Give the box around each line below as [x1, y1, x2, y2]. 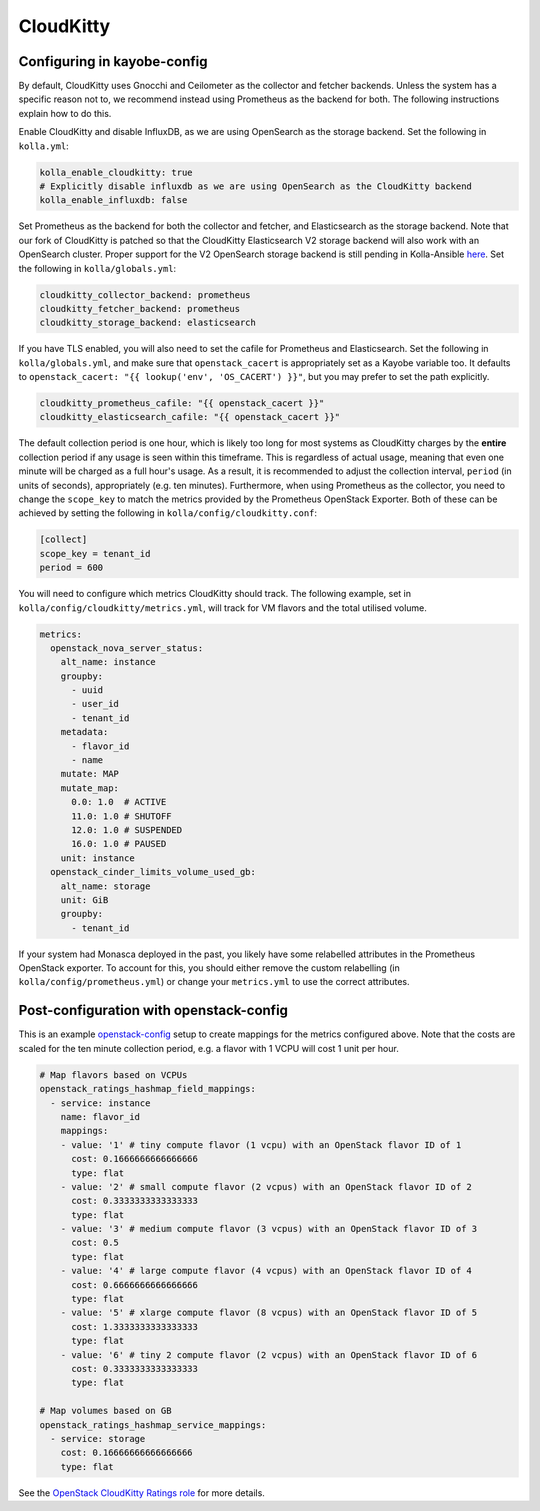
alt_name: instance [60, 656, 157, 668]
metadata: [60, 726, 109, 738]
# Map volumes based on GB [39, 1405, 172, 1417]
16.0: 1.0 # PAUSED [71, 838, 167, 850]
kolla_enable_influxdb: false [39, 195, 188, 206]
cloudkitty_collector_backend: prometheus [39, 289, 251, 300]
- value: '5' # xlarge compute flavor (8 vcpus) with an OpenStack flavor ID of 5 [60, 1307, 478, 1319]
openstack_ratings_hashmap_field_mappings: [39, 1083, 257, 1095]
